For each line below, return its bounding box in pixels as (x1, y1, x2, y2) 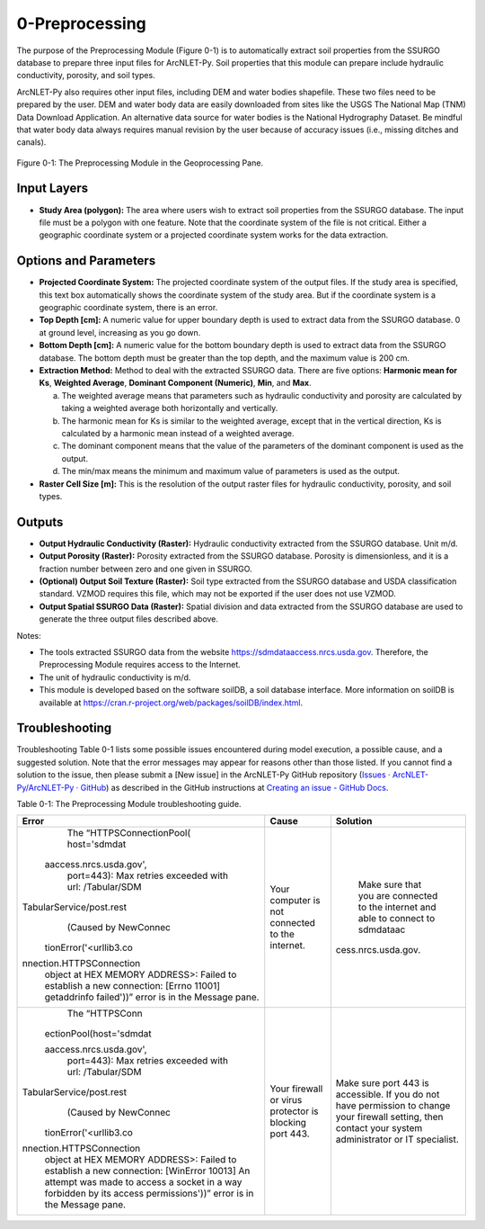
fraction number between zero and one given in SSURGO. (39, 563, 252, 574)
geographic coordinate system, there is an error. (39, 302, 218, 313)
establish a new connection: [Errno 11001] (44, 980, 220, 992)
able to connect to (357, 912, 436, 925)
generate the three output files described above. (39, 614, 219, 624)
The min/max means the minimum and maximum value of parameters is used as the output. (61, 466, 400, 477)
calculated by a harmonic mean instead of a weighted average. (61, 427, 295, 438)
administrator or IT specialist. (335, 1134, 460, 1146)
